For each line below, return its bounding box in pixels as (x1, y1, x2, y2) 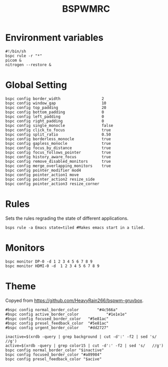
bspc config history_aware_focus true (5, 154, 111, 159)
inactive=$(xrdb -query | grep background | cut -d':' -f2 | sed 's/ (5, 334, 157, 339)
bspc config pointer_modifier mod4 (5, 167, 81, 173)
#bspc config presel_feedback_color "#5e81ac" (5, 320, 109, 326)
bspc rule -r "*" (5, 53, 43, 58)
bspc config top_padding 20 (5, 105, 107, 110)
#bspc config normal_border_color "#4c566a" (5, 307, 118, 312)
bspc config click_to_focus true (5, 127, 111, 133)
